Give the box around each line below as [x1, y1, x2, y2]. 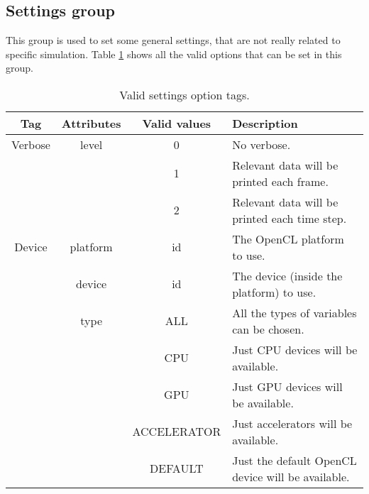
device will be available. [232, 468, 350, 485]
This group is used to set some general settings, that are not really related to [6, 33, 341, 48]
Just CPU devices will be [232, 341, 358, 358]
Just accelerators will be [232, 415, 353, 432]
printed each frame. [232, 172, 329, 190]
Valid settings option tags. [119, 86, 250, 103]
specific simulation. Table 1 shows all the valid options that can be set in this [6, 46, 342, 61]
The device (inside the [232, 267, 343, 284]
